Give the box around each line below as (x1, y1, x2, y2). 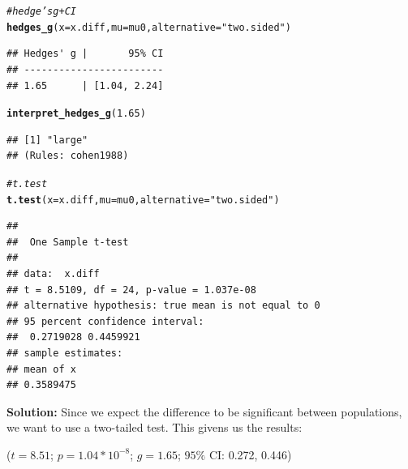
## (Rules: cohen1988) (6, 150, 129, 162)
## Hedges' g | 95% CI (6, 48, 164, 60)
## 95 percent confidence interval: (6, 315, 204, 327)
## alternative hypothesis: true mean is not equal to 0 (6, 300, 320, 312)
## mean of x (6, 363, 76, 375)
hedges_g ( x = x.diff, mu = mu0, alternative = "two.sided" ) (6, 21, 291, 33)
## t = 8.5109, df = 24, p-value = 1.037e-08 (6, 284, 256, 296)
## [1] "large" (6, 134, 88, 146)
